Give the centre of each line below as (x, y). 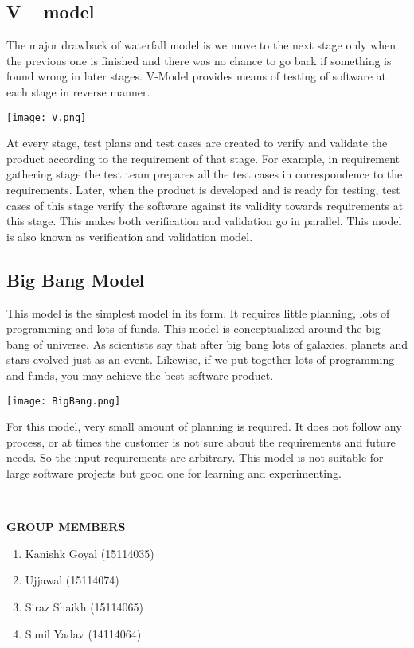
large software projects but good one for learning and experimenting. (174, 473)
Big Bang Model (76, 279)
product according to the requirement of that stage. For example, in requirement (203, 158)
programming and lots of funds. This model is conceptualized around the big (193, 328)
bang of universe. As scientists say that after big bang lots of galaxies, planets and (207, 344)
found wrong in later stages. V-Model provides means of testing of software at (196, 76)
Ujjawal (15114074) (72, 580)
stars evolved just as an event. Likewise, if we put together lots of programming (201, 359)
